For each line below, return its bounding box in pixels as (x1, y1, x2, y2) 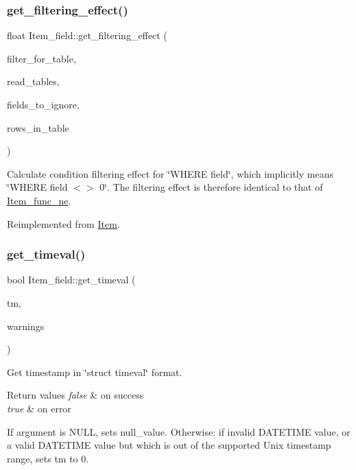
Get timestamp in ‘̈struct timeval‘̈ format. (7, 364, 182, 379)
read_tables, (7, 74, 60, 89)
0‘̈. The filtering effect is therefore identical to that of (99, 180, 323, 194)
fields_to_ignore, (7, 97, 80, 111)
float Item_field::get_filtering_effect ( (7, 28, 167, 43)
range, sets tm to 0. (7, 451, 89, 465)
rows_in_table (7, 120, 69, 134)
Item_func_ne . (7, 193, 71, 207)
